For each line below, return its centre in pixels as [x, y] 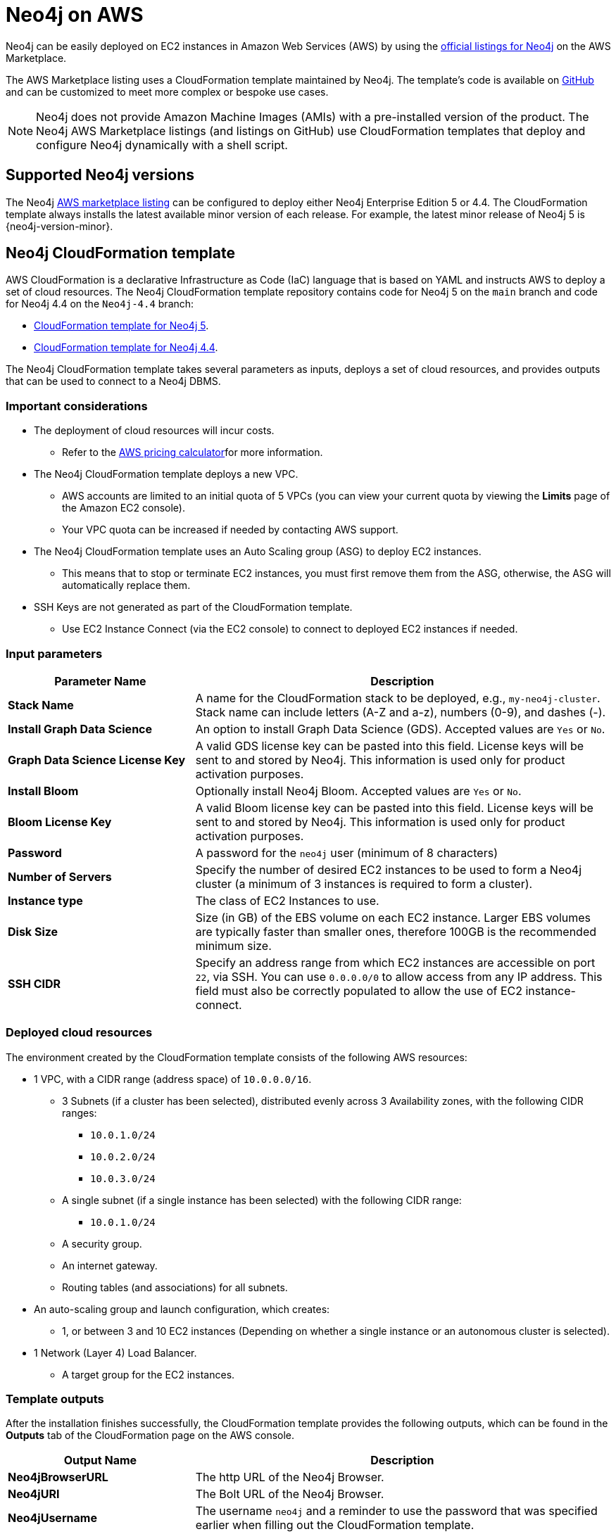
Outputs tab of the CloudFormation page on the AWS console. [150, 1435]
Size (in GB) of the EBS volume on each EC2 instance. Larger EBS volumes [393, 917]
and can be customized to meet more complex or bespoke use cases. [167, 91]
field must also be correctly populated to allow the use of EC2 [359, 990]
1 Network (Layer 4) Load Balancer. [115, 1352]
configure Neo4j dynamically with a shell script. [162, 145]
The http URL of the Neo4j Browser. [290, 1477]
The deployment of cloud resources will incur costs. [154, 431]
